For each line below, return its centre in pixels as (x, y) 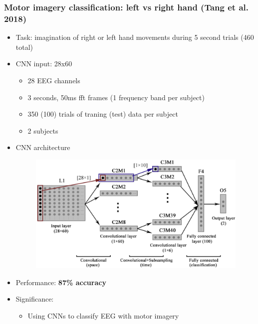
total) (24, 47)
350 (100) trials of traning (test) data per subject (103, 114)
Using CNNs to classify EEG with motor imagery (103, 315)
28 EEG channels (54, 80)
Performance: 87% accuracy (61, 282)
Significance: (35, 299)
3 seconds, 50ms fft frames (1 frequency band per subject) (116, 97)
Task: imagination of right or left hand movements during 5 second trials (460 (135, 37)
